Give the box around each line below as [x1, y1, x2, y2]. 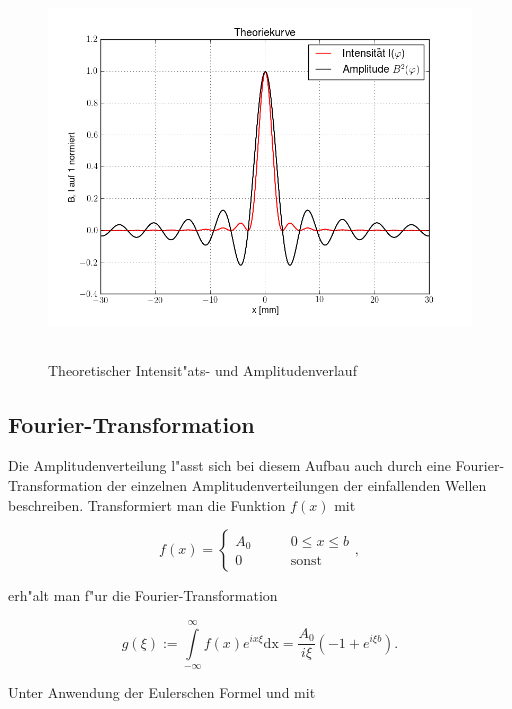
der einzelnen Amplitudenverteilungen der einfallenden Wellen [106, 474, 487, 495]
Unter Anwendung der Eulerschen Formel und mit [8, 681, 316, 702]
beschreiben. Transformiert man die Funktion [8, 494, 286, 515]
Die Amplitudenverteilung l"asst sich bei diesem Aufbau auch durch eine [8, 455, 451, 476]
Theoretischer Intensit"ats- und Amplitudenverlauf [48, 359, 357, 380]
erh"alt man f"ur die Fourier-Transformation [8, 585, 278, 606]
